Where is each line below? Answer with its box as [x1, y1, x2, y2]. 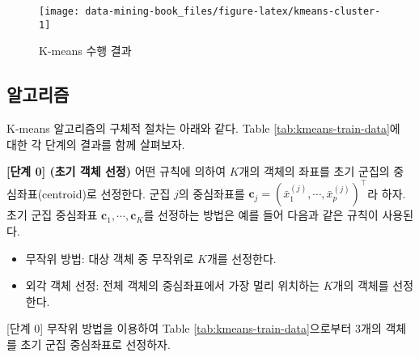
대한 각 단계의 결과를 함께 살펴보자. [6, 135, 185, 152]
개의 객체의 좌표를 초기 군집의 [239, 163, 390, 180]
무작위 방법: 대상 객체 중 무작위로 [25, 249, 194, 266]
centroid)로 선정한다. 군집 [42, 185, 171, 202]
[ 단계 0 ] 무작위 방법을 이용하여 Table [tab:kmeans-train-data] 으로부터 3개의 [6, 320, 382, 337]
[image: [39, 6, 80, 17]
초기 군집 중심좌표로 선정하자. [20, 335, 171, 352]
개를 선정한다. [206, 249, 277, 266]
